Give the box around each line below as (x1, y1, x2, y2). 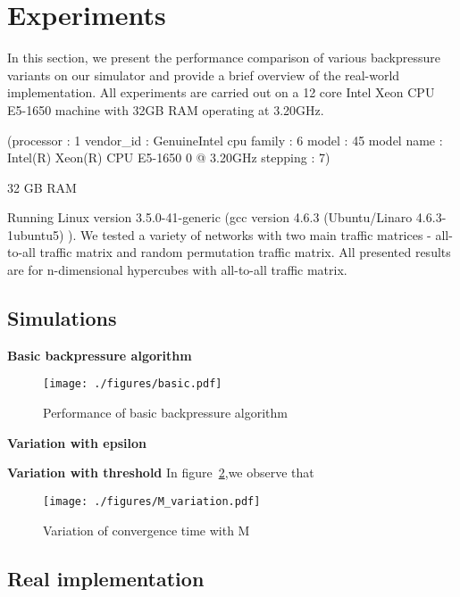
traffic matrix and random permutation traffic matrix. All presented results (39, 243, 451, 261)
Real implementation (7, 564, 205, 592)
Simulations (7, 304, 117, 332)
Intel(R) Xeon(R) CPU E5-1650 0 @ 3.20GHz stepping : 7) (7, 148, 330, 167)
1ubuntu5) (7, 225, 64, 244)
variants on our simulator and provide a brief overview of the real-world (7, 65, 400, 84)
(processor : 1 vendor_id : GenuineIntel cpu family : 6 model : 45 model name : (7, 130, 443, 149)
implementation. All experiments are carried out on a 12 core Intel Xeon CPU (7, 83, 435, 102)
